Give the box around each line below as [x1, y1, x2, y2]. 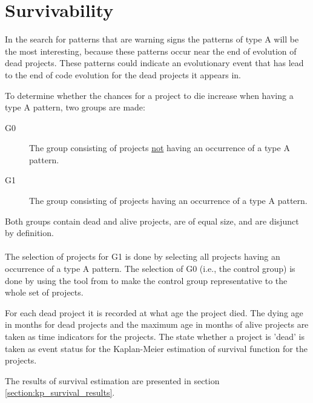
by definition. [5, 226, 54, 239]
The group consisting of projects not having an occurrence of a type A [29, 141, 290, 154]
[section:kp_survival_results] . [5, 386, 115, 399]
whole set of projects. [5, 286, 84, 299]
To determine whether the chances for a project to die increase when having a [5, 89, 294, 101]
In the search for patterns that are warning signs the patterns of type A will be [5, 33, 299, 46]
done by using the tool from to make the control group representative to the [5, 274, 288, 286]
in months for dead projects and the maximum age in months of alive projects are [5, 318, 309, 331]
